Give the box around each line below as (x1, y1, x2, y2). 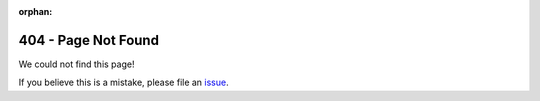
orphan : (18, 6, 53, 17)
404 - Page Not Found (18, 31, 160, 49)
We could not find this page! (18, 58, 135, 70)
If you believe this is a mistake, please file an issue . (18, 76, 229, 89)
